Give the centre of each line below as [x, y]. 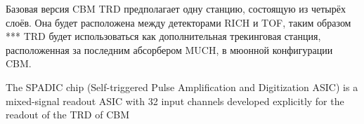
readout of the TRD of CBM [68, 115]
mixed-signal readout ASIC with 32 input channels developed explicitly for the [175, 101]
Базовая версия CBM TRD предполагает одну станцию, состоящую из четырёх [176, 8]
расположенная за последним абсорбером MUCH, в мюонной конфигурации [169, 49]
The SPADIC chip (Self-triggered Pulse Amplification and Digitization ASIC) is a [182, 87]
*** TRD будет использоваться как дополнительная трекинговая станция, [163, 36]
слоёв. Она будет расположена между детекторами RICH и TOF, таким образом [178, 22]
